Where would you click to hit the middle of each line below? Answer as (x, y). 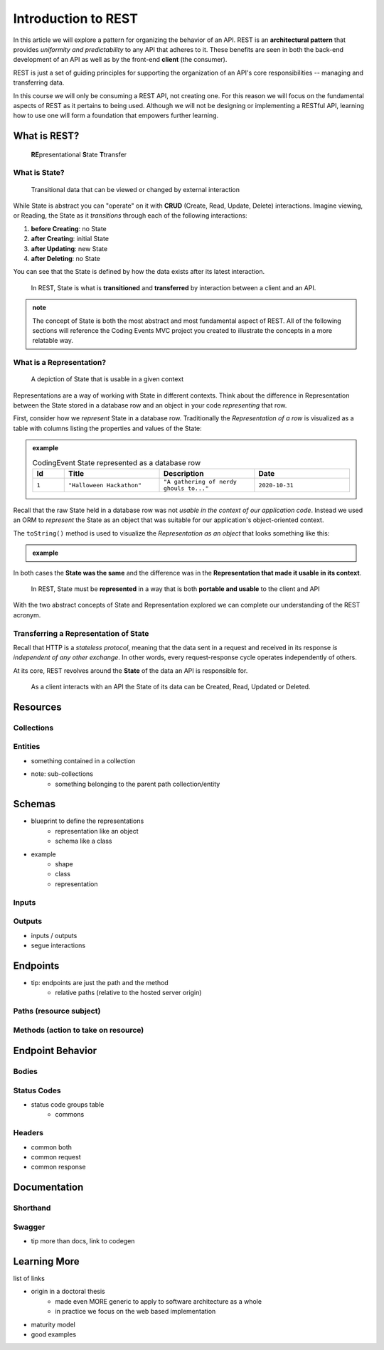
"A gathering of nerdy (200, 482)
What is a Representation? (60, 363)
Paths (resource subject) (57, 1011)
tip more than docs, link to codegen (83, 1241)
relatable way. (53, 341)
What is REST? (46, 136)
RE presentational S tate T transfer (79, 154)
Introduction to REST (76, 18)
